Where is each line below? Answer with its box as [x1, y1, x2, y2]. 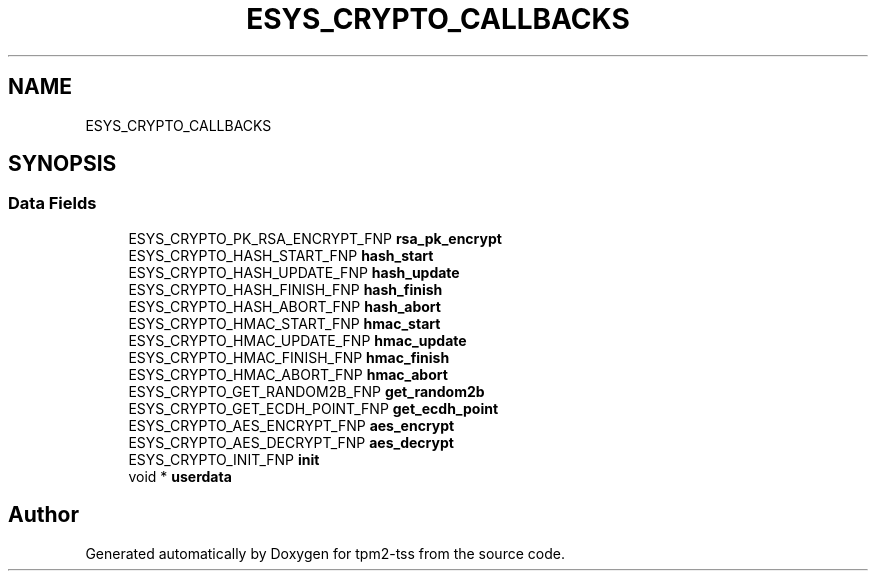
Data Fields [8, 193, 97, 214]
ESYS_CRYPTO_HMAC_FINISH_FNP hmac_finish [128, 348, 450, 366]
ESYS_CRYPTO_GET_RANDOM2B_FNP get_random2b [128, 382, 485, 400]
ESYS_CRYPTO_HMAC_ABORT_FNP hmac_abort [128, 365, 448, 383]
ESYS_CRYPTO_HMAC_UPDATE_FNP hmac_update [128, 331, 467, 349]
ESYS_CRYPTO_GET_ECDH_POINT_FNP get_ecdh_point [128, 399, 499, 417]
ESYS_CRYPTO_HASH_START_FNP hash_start [128, 246, 434, 264]
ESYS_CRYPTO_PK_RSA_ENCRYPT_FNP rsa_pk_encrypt [128, 229, 502, 247]
